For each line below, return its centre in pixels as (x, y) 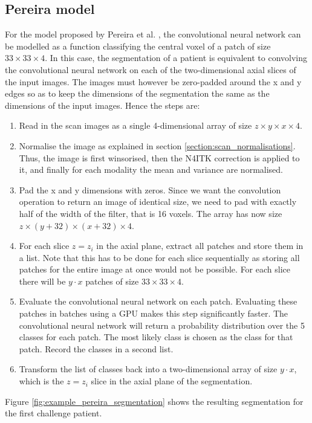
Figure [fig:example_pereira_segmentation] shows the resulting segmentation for (154, 401)
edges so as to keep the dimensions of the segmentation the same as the (137, 93)
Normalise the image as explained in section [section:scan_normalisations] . (157, 145)
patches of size (112, 281)
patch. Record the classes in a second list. (96, 348)
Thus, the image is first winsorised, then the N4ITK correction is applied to (159, 157)
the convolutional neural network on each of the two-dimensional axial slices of (151, 69)
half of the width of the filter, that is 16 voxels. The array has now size (151, 213)
